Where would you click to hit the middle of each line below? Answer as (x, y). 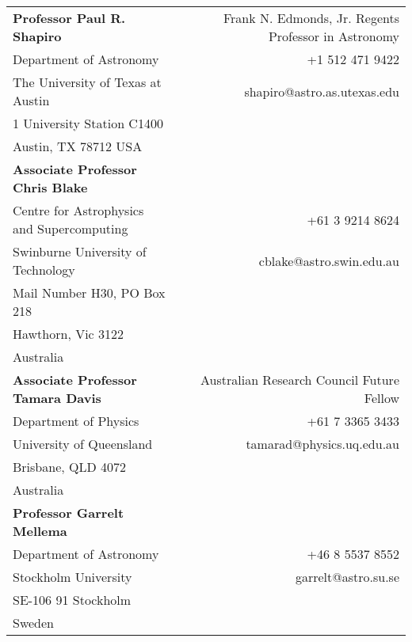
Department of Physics (76, 421)
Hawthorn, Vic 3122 (69, 334)
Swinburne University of (80, 251)
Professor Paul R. (69, 18)
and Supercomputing (71, 228)
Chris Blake (50, 187)
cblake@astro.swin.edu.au (329, 260)
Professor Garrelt (69, 513)
